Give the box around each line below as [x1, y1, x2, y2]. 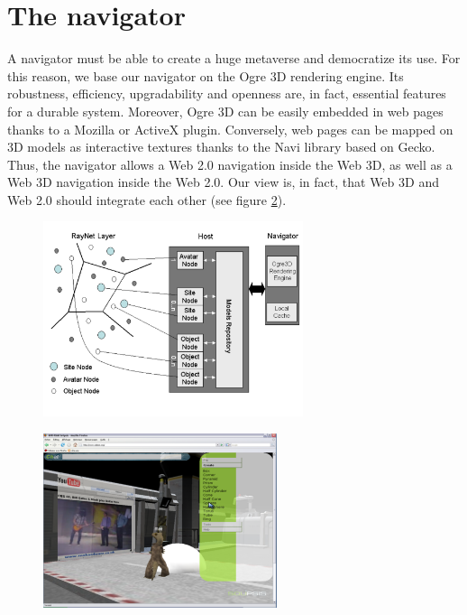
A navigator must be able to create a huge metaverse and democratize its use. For [7, 49, 461, 68]
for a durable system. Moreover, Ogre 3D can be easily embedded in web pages [7, 101, 444, 120]
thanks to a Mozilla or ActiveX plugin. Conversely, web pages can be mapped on [7, 119, 453, 138]
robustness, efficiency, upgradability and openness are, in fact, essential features [7, 84, 446, 103]
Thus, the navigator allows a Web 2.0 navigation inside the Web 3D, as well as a [7, 154, 453, 173]
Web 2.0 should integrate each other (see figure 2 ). [7, 190, 287, 209]
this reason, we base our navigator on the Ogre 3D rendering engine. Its [7, 66, 404, 85]
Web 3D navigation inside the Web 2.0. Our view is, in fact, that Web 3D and [7, 172, 439, 191]
